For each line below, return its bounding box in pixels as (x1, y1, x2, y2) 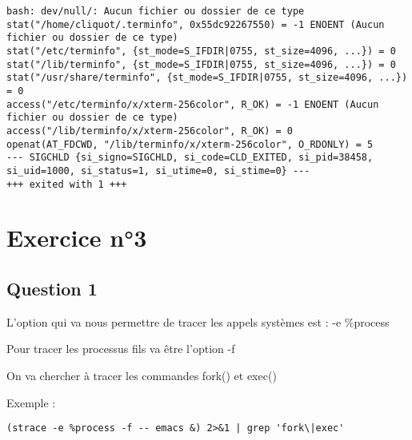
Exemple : (6, 394, 56, 410)
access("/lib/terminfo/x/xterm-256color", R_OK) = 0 (6, 125, 293, 137)
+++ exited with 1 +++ (6, 178, 127, 190)
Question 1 (6, 275, 98, 300)
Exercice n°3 (6, 221, 147, 254)
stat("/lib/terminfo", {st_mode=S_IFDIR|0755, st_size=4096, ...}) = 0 (6, 58, 396, 70)
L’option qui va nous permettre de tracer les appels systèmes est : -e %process (6, 313, 390, 330)
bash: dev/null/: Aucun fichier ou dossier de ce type (6, 6, 305, 17)
